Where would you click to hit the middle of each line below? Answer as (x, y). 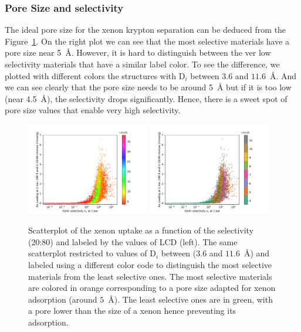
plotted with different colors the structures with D (95, 75)
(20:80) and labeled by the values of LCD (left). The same (133, 241)
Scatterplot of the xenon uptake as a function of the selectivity (141, 230)
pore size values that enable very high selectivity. (93, 110)
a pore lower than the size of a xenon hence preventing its (132, 311)
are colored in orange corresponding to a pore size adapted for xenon (152, 288)
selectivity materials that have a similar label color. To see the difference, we (142, 64)
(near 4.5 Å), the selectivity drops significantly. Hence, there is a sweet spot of (146, 98)
